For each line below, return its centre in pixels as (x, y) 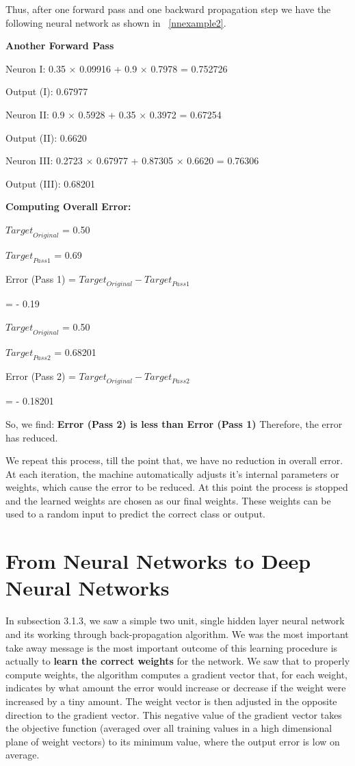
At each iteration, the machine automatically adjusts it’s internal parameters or (172, 473)
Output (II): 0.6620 (46, 137)
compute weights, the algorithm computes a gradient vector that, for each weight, (176, 674)
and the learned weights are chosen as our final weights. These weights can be (168, 500)
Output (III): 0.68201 (51, 183)
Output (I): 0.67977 (47, 91)
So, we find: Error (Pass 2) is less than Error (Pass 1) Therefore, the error (174, 423)
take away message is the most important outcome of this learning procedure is (172, 647)
